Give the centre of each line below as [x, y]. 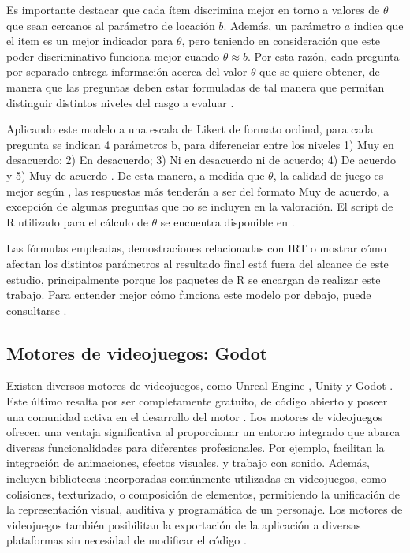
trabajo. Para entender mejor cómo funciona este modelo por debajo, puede [189, 295]
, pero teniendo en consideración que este [281, 41]
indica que [378, 25]
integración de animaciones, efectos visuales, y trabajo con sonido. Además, [188, 463]
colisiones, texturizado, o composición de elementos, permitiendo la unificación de [203, 493]
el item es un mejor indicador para [90, 41]
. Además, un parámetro [282, 25]
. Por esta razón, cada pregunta [323, 56]
